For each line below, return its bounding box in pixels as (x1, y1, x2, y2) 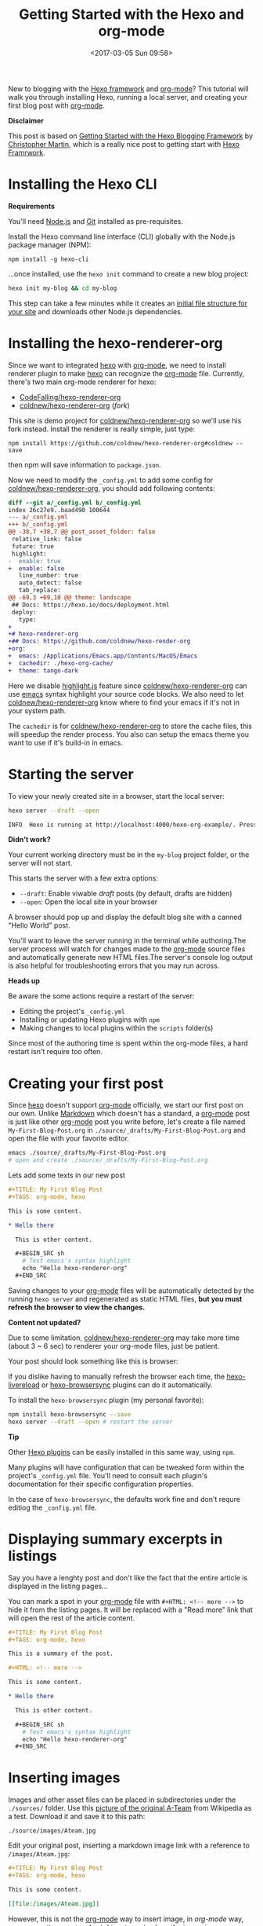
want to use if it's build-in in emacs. (8, 738, 124, 747)
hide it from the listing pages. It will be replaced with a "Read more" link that (8, 1605, 253, 1614)
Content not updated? (8, 1317, 81, 1327)
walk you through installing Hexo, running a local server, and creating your (8, 92, 248, 101)
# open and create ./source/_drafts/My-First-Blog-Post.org (8, 1156, 209, 1164)
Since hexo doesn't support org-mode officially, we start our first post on (8, 1100, 244, 1110)
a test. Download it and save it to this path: (8, 1812, 146, 1822)
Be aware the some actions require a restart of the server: (8, 991, 195, 1001)
